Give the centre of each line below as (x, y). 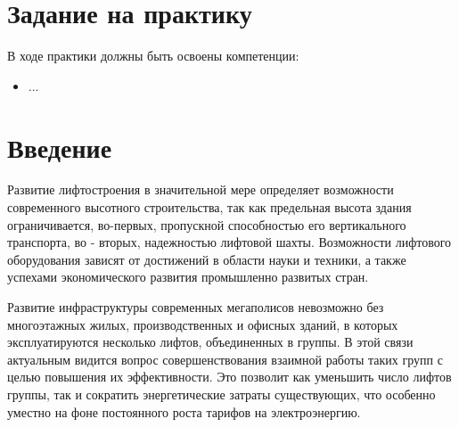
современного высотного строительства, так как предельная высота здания (209, 207)
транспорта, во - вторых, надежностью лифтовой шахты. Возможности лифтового (229, 242)
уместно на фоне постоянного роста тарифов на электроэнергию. (184, 411)
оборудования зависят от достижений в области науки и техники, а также (207, 259)
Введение (60, 147)
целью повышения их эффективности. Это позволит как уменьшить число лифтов (229, 377)
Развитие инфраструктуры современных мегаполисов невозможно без (196, 307)
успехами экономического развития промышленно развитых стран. (188, 277)
